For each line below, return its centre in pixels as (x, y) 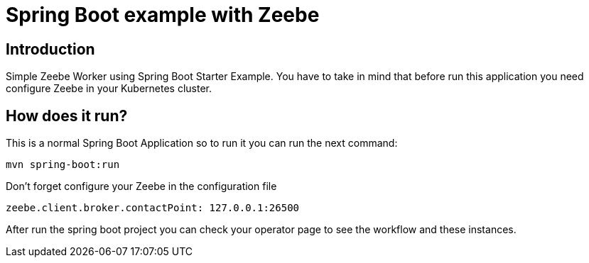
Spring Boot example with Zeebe (163, 15)
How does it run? (67, 116)
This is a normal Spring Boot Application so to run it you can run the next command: (202, 143)
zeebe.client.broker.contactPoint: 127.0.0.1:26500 (153, 208)
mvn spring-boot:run (63, 165)
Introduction (50, 49)
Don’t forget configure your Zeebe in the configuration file (141, 186)
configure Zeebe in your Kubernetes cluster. (109, 89)
